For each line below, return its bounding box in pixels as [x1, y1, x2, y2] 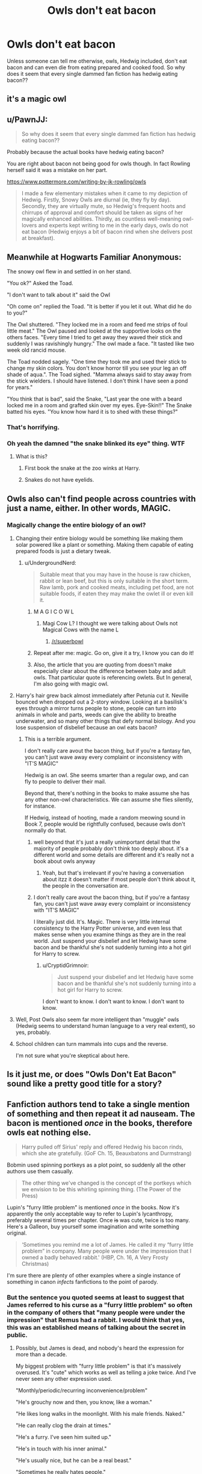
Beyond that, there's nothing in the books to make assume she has [24, 789, 190, 797]
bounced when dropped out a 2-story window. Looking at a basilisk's [15, 698, 188, 705]
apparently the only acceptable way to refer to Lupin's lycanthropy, [7, 1210, 173, 1218]
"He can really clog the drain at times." [15, 1422, 112, 1429]
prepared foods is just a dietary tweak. [15, 547, 112, 554]
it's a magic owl [7, 94, 67, 104]
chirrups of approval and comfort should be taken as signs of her [21, 209, 183, 216]
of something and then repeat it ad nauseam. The [7, 1108, 195, 1119]
